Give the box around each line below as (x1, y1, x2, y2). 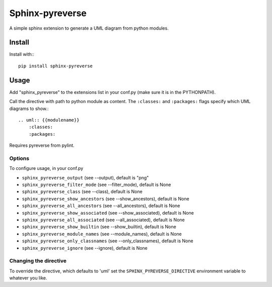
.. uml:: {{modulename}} (18, 117, 80, 123)
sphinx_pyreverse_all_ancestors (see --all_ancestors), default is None (22, 203, 180, 209)
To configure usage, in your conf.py (9, 165, 84, 171)
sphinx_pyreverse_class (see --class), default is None (22, 188, 143, 195)
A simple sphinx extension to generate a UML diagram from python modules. (9, 25, 169, 31)
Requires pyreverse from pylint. (9, 142, 75, 148)
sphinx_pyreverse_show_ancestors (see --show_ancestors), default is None (22, 196, 189, 202)
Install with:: (9, 51, 35, 57)
